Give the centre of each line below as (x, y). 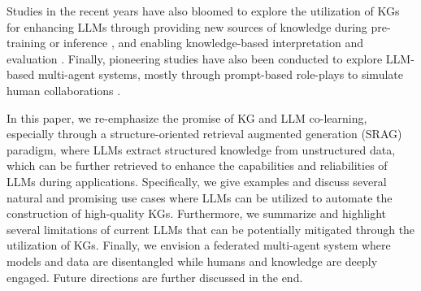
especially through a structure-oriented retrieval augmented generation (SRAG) (204, 134)
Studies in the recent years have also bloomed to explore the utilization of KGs (203, 11)
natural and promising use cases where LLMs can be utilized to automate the (200, 197)
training (26, 43)
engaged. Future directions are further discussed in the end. (155, 277)
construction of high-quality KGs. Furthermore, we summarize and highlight (197, 213)
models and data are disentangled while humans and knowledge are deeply (192, 261)
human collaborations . (64, 90)
